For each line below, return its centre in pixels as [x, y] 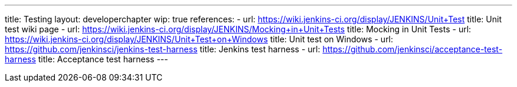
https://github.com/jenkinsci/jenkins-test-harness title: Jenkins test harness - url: [163, 49]
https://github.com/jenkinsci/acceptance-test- [413, 49]
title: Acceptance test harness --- [103, 59]
